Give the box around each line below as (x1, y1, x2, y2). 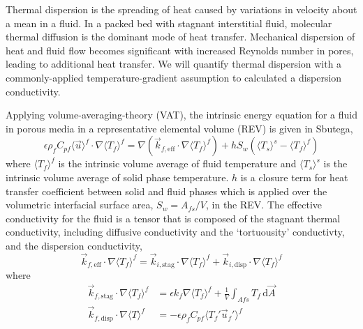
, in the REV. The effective (205, 197, 323, 212)
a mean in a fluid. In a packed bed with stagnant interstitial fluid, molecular (6, 15, 332, 30)
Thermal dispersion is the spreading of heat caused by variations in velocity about (6, 2, 357, 16)
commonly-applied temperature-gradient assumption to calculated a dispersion (6, 70, 342, 84)
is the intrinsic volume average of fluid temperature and (58, 156, 297, 171)
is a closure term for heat (240, 169, 348, 184)
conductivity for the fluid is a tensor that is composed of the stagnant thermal (6, 211, 341, 225)
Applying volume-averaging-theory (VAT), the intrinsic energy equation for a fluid (6, 107, 357, 122)
